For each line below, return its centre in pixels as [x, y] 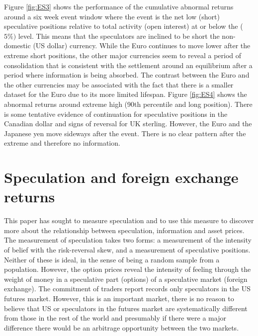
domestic [17, 45]
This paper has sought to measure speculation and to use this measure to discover [129, 220]
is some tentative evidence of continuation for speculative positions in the [116, 114]
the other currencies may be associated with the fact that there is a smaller [119, 84]
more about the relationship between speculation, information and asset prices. [124, 230]
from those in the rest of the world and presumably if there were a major [115, 318]
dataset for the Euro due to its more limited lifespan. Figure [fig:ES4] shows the [126, 94]
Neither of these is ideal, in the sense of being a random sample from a [112, 259]
